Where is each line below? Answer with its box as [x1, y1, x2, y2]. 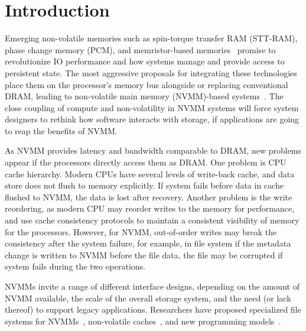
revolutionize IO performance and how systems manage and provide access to [5, 55, 285, 67]
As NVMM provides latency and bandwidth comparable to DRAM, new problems [5, 144, 302, 157]
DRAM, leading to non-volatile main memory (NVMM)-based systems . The [5, 90, 284, 102]
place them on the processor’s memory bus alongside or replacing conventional [5, 78, 288, 90]
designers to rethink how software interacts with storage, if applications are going [5, 113, 300, 125]
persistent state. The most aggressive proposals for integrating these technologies [5, 66, 297, 79]
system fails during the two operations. [5, 260, 145, 272]
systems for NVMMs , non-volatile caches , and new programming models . [5, 314, 281, 327]
